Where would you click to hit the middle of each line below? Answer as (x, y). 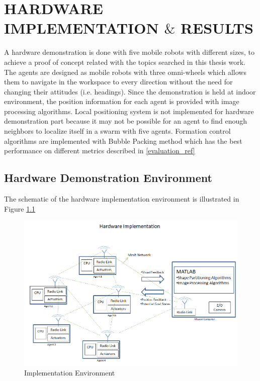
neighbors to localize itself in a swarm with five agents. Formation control (117, 131)
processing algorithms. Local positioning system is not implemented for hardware (129, 111)
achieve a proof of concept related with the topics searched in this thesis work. (125, 62)
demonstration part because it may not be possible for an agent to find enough (126, 121)
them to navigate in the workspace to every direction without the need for (118, 82)
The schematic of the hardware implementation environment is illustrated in (122, 199)
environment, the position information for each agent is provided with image (122, 101)
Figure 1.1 (20, 208)
